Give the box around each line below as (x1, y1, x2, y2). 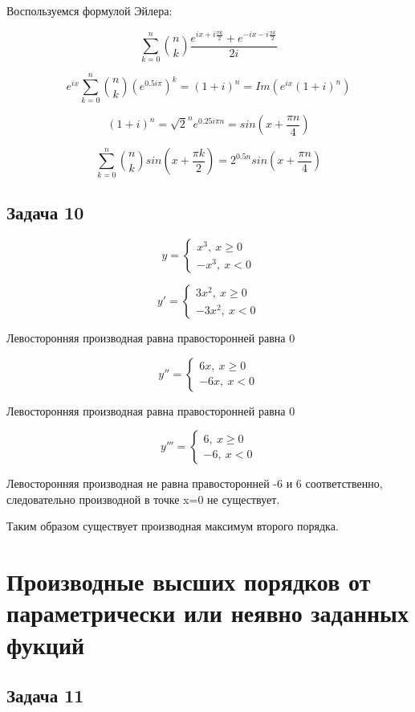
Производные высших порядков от (6, 565, 371, 598)
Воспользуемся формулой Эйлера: (6, 2, 173, 18)
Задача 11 (6, 683, 84, 708)
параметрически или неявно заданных (6, 596, 409, 629)
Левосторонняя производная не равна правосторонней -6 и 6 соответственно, (6, 475, 383, 492)
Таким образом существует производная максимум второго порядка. (6, 518, 339, 534)
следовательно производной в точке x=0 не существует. (6, 490, 280, 507)
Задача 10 (6, 200, 84, 225)
